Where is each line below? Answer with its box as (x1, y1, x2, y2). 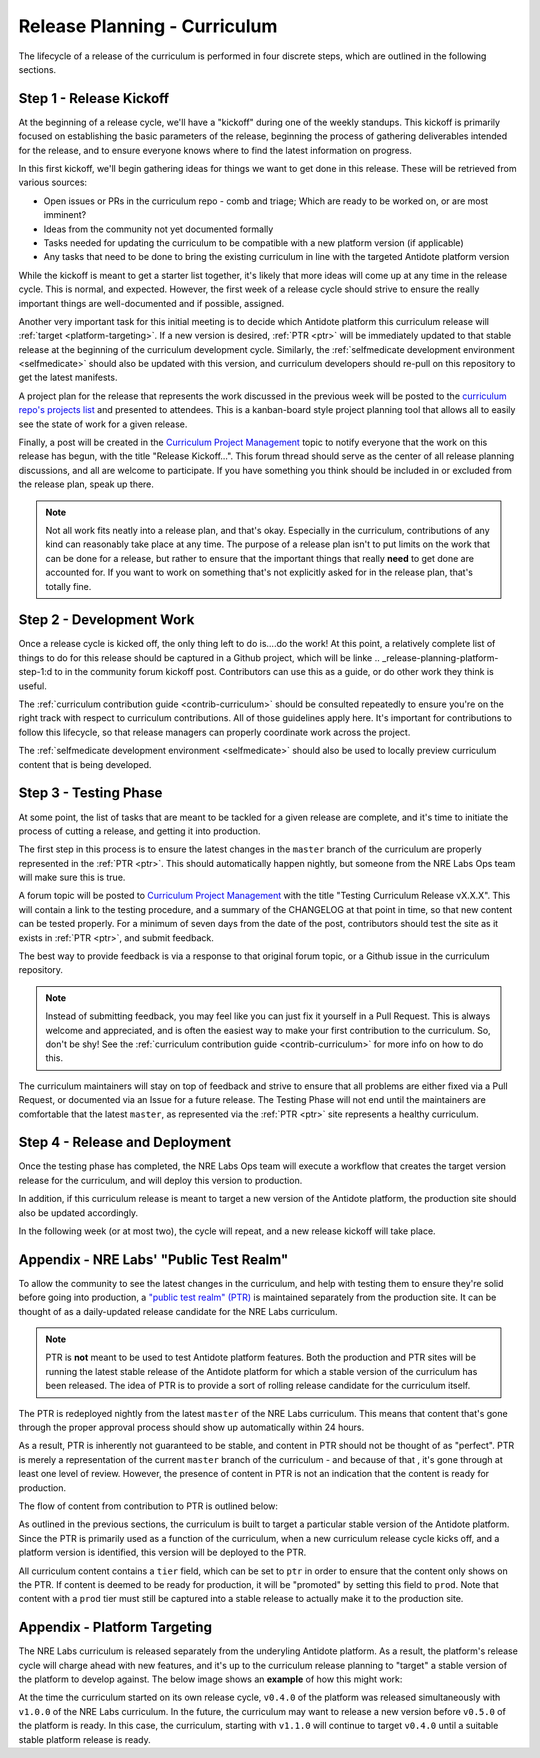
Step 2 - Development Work (18, 611, 195, 629)
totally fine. (45, 580, 92, 592)
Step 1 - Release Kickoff (18, 90, 170, 107)
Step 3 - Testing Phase (18, 785, 163, 802)
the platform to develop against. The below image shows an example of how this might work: (18, 1673, 403, 1685)
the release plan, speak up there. (18, 478, 155, 490)
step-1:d (18, 666, 53, 678)
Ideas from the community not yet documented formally (43, 223, 274, 235)
